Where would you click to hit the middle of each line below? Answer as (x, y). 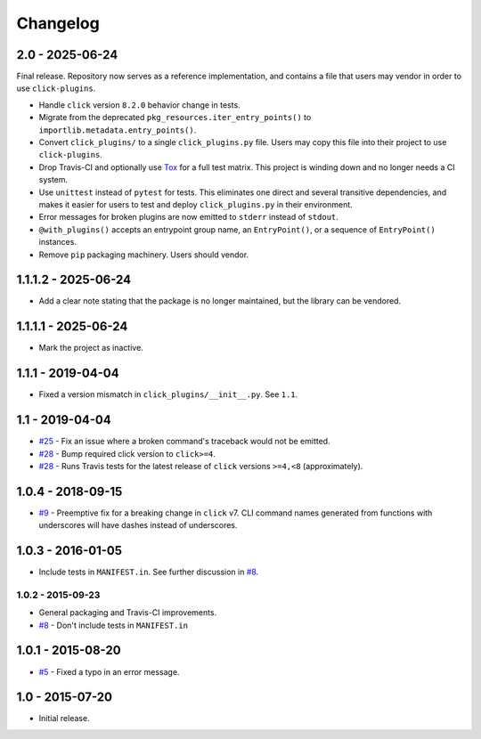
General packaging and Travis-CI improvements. (128, 613)
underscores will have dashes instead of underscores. (138, 525)
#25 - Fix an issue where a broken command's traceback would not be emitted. (184, 442)
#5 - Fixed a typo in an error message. (109, 671)
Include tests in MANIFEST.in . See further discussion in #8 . (149, 572)
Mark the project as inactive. (91, 348)
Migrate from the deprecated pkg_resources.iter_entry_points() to (175, 118)
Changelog (58, 23)
